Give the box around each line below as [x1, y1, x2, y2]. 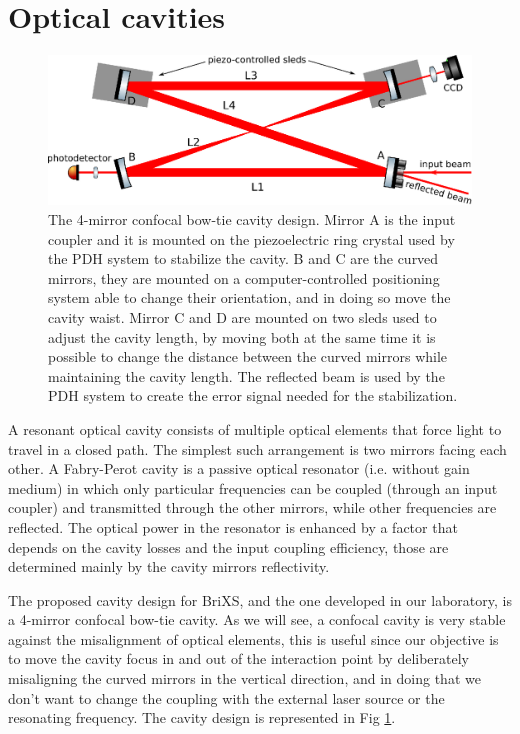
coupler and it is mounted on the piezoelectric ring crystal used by [48, 228, 455, 249]
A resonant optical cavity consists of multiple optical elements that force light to [8, 418, 502, 439]
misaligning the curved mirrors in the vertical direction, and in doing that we [8, 668, 481, 689]
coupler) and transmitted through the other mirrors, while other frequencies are [8, 497, 497, 518]
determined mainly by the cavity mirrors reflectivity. [8, 556, 330, 577]
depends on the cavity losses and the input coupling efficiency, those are [8, 536, 449, 557]
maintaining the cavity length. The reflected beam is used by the [48, 365, 445, 386]
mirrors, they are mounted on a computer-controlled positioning [48, 267, 440, 288]
